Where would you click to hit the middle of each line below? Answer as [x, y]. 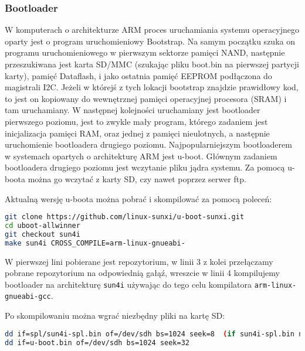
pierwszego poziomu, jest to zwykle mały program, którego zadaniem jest [136, 121]
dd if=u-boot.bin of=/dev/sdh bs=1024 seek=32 [97, 343]
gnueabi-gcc [28, 297]
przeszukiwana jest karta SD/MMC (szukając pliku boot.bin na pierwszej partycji [152, 64]
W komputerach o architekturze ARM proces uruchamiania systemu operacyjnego [152, 30]
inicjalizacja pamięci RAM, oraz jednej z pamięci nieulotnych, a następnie [137, 133]
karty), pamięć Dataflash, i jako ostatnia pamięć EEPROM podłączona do [138, 75]
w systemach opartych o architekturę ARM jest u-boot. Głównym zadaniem [141, 156]
